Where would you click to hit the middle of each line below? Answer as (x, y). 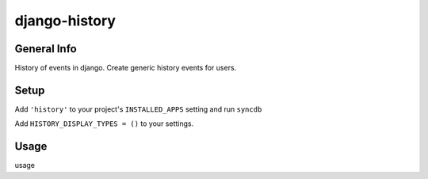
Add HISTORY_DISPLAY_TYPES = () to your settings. (104, 124)
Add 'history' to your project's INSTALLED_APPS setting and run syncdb (138, 109)
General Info (46, 49)
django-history (65, 21)
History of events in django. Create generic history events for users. (126, 68)
